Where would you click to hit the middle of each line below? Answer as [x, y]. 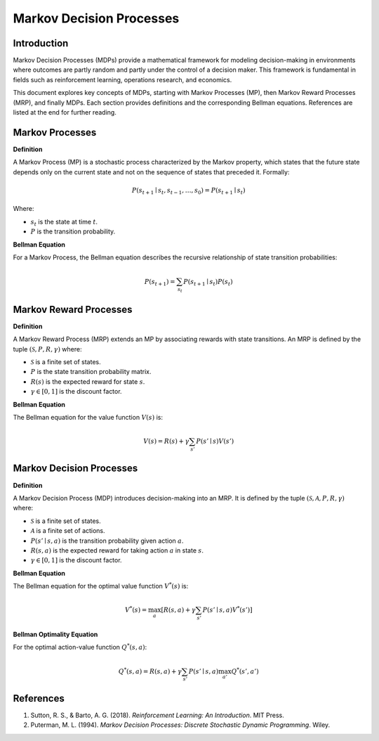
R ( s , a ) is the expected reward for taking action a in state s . [117, 550]
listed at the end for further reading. [65, 112]
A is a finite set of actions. [68, 531]
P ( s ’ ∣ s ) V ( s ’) [215, 442]
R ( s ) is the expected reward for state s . [88, 381]
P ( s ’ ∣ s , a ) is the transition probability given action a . [107, 541]
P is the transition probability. [73, 231]
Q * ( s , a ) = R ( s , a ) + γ [150, 670]
